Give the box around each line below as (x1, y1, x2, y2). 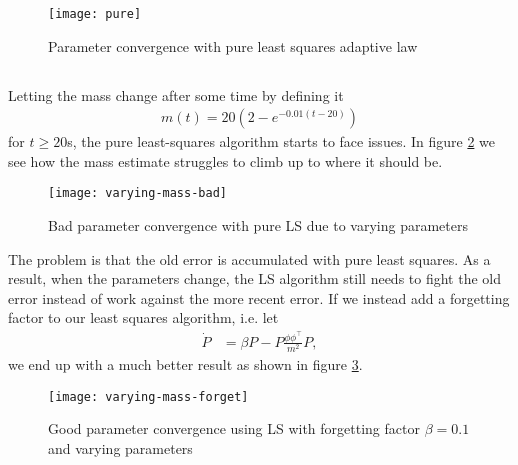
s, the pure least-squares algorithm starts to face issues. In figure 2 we (67, 131, 495, 152)
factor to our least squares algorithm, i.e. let (8, 307, 279, 328)
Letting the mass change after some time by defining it (8, 84, 344, 105)
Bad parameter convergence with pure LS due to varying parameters (48, 215, 468, 236)
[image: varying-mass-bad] (48, 186, 227, 201)
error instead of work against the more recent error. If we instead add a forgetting (8, 287, 510, 308)
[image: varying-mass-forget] (48, 389, 249, 404)
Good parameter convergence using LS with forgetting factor (48, 418, 420, 439)
